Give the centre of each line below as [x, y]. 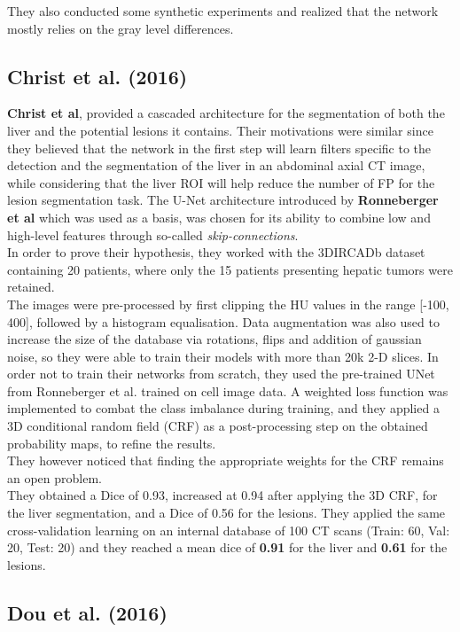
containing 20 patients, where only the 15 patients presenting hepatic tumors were [230, 269]
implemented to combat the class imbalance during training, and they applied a [223, 408]
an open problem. [55, 477]
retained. [31, 287]
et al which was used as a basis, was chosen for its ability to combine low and [219, 217]
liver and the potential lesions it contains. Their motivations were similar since [220, 130]
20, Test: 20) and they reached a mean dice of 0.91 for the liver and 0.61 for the [227, 547]
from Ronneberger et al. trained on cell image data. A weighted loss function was [228, 390]
